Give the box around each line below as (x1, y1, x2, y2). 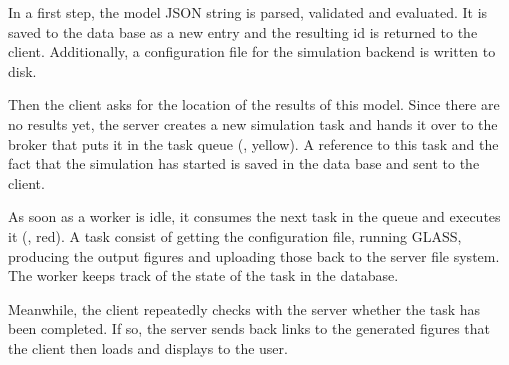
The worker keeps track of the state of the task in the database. (8, 265, 399, 286)
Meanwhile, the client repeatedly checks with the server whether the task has (8, 298, 481, 319)
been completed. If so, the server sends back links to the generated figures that (8, 318, 491, 339)
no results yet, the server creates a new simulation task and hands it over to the (8, 113, 498, 134)
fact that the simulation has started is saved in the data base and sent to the (8, 153, 480, 174)
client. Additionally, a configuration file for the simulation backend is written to (8, 41, 496, 62)
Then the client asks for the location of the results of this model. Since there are (8, 94, 500, 115)
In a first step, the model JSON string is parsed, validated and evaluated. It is (8, 2, 488, 22)
